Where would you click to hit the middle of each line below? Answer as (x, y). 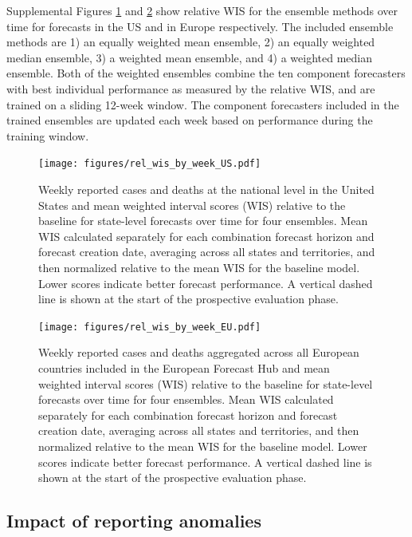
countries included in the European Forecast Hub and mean (184, 368)
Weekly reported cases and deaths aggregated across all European (199, 352)
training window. (48, 135)
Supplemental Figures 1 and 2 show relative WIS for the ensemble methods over (202, 10)
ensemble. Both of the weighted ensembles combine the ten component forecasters (206, 73)
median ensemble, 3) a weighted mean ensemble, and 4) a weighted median (189, 57)
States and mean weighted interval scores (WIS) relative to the (192, 205)
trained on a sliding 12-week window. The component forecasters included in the (203, 104)
